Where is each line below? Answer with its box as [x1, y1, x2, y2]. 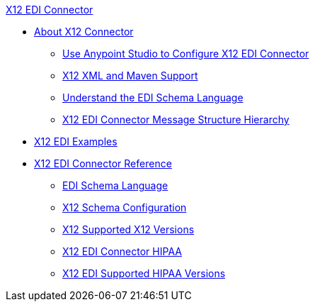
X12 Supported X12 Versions [62, 223, 195, 235]
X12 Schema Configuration [62, 201, 187, 213]
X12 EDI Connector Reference [34, 157, 172, 169]
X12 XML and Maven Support [62, 69, 198, 82]
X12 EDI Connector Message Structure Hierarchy [62, 113, 290, 125]
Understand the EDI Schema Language [62, 91, 244, 104]
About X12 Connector [34, 26, 134, 38]
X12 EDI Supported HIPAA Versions [62, 267, 226, 279]
